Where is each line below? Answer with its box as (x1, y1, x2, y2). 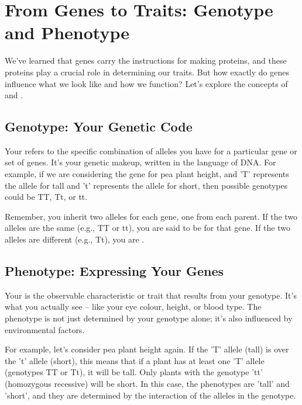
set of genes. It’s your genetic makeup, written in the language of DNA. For (5, 156, 276, 168)
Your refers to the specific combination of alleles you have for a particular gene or (5, 144, 297, 157)
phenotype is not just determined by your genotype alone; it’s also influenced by (5, 312, 293, 324)
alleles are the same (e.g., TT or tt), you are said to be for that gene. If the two (5, 221, 290, 234)
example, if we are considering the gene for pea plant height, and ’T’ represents (5, 168, 289, 180)
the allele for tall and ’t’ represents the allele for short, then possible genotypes (5, 179, 288, 191)
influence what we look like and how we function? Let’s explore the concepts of (5, 77, 288, 89)
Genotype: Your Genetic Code (5, 117, 193, 136)
